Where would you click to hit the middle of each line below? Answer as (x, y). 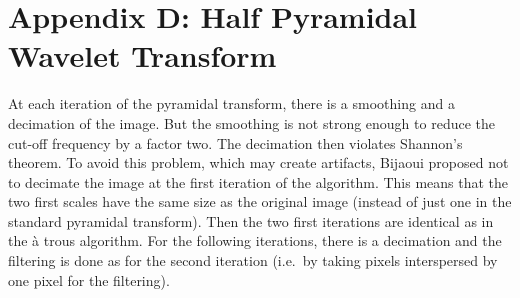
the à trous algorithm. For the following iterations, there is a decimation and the (255, 240)
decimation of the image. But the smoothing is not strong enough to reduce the (251, 122)
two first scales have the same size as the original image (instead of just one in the (260, 201)
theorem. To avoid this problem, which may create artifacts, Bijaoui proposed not (258, 162)
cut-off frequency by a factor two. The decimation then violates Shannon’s (235, 142)
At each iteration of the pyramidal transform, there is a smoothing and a (231, 103)
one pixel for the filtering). (89, 279)
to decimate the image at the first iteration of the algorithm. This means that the (258, 181)
